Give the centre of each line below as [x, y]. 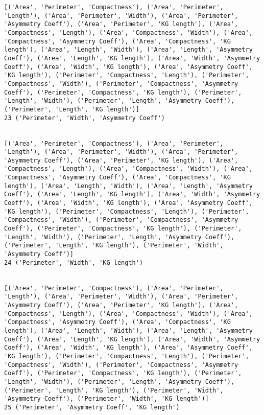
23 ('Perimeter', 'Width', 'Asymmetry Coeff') [85, 118]
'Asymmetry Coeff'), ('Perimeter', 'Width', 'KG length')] [106, 399]
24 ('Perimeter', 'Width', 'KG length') [74, 262]
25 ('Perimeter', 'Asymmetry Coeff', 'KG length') [92, 407]
